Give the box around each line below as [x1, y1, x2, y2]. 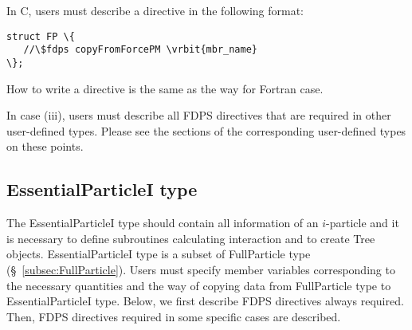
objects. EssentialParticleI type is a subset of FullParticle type [6, 246, 311, 262]
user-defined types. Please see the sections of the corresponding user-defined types [6, 122, 406, 139]
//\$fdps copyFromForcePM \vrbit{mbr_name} [23, 44, 257, 56]
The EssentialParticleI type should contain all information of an [6, 214, 319, 231]
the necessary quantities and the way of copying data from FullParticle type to [6, 277, 391, 293]
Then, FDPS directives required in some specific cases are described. [6, 308, 341, 324]
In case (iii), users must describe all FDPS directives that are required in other [6, 107, 391, 124]
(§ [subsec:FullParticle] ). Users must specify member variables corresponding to [6, 261, 395, 277]
